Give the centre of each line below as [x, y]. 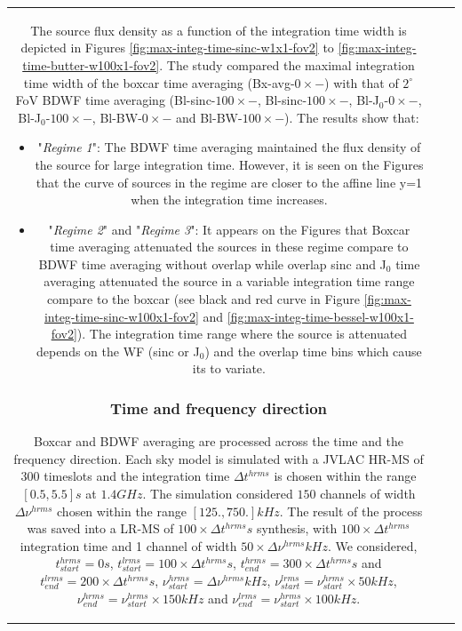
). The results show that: [352, 117]
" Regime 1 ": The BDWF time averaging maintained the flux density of [229, 147]
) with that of [362, 82]
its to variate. [229, 368]
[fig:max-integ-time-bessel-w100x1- [320, 316]
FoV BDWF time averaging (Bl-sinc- [115, 100]
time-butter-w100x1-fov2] [91, 64]
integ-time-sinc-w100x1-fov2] [121, 316]
